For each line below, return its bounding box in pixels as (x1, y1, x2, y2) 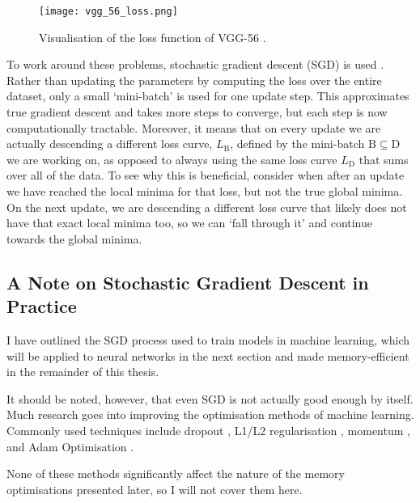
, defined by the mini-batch (230, 135, 365, 152)
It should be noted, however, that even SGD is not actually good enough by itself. (6, 390, 414, 407)
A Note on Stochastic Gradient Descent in (6, 269, 369, 294)
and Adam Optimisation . (6, 437, 134, 454)
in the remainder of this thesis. (6, 363, 159, 380)
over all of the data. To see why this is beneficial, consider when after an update (6, 167, 405, 184)
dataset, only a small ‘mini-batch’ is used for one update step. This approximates (6, 87, 409, 104)
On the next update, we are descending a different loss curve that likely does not (6, 198, 407, 215)
